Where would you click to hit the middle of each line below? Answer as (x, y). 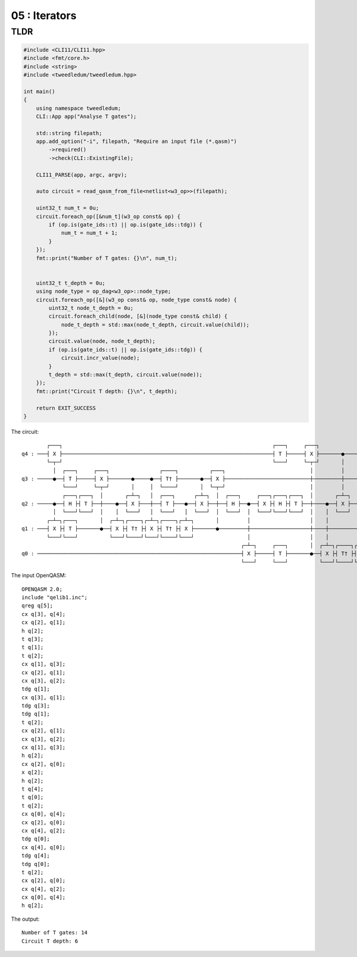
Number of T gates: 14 (55, 933)
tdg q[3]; (36, 706)
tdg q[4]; (36, 856)
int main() (39, 91)
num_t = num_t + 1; (90, 233)
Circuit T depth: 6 (50, 941)
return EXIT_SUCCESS (66, 408)
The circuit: (25, 431)
